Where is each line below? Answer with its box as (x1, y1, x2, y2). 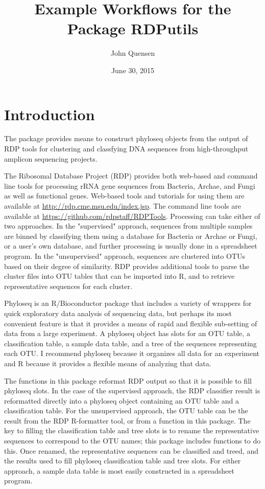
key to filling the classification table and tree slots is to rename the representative (4, 425, 259, 436)
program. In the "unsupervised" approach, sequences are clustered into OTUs (4, 250, 245, 261)
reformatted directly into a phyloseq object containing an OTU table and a (4, 395, 239, 406)
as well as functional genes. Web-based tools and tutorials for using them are (4, 190, 245, 201)
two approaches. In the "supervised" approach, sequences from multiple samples (4, 220, 253, 231)
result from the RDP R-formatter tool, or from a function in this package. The (4, 415, 251, 426)
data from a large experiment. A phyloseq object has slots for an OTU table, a (4, 328, 250, 339)
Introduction (4, 103, 95, 124)
